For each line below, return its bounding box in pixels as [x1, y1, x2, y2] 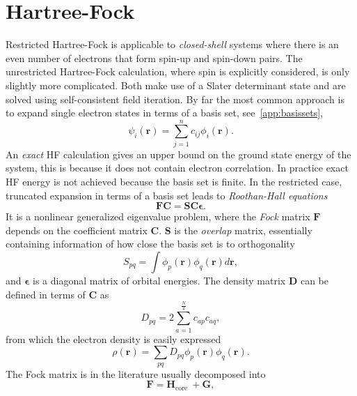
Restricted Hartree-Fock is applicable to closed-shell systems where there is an [6, 37, 339, 52]
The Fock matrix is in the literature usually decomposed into [6, 366, 266, 381]
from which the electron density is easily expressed [6, 331, 221, 346]
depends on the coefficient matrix [6, 222, 148, 237]
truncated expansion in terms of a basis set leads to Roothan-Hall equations [6, 188, 328, 202]
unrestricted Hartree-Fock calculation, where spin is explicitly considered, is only [6, 64, 350, 79]
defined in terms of [6, 287, 86, 301]
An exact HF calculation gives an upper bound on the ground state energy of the [6, 146, 351, 161]
